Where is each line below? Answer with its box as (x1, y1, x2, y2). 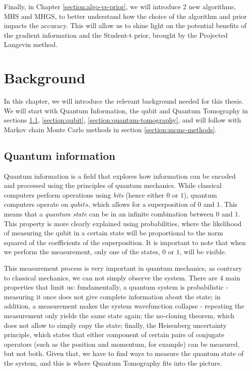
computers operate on (4, 199, 68, 209)
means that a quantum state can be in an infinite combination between (4, 209, 214, 219)
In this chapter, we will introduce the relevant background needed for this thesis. (4, 96, 244, 106)
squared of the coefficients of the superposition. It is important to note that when (4, 237, 246, 247)
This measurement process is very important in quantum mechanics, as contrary (4, 263, 242, 273)
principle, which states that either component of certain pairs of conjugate (4, 329, 224, 340)
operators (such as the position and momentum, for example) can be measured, (4, 339, 240, 349)
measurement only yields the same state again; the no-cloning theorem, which (4, 310, 235, 320)
